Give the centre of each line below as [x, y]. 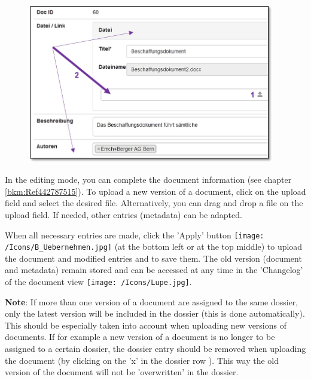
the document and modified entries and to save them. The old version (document [153, 258]
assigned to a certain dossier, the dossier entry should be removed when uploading [155, 349]
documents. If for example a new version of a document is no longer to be [140, 337]
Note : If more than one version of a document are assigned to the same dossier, [152, 301]
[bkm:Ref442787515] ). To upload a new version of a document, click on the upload [155, 191]
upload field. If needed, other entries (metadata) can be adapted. [124, 214]
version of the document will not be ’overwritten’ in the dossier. [122, 372]
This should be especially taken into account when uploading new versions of [146, 325]
